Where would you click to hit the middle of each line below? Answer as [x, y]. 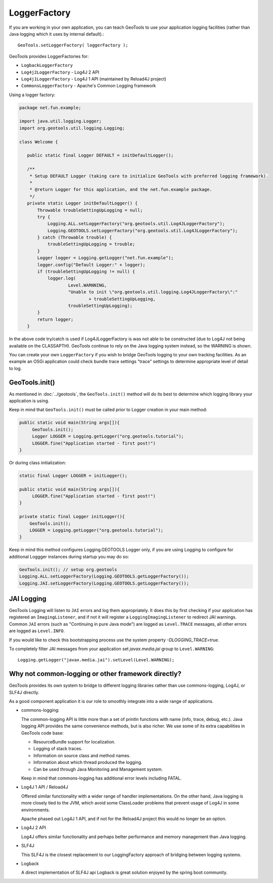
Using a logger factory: [32, 95]
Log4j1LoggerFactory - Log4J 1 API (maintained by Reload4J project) [94, 79]
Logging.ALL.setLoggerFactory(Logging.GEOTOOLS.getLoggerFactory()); [104, 576]
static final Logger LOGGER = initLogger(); [73, 475]
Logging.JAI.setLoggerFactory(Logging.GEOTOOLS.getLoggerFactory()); [104, 583]
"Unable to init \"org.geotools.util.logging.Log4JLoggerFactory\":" [153, 292]
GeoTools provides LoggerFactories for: [49, 56]
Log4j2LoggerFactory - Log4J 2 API [60, 72]
